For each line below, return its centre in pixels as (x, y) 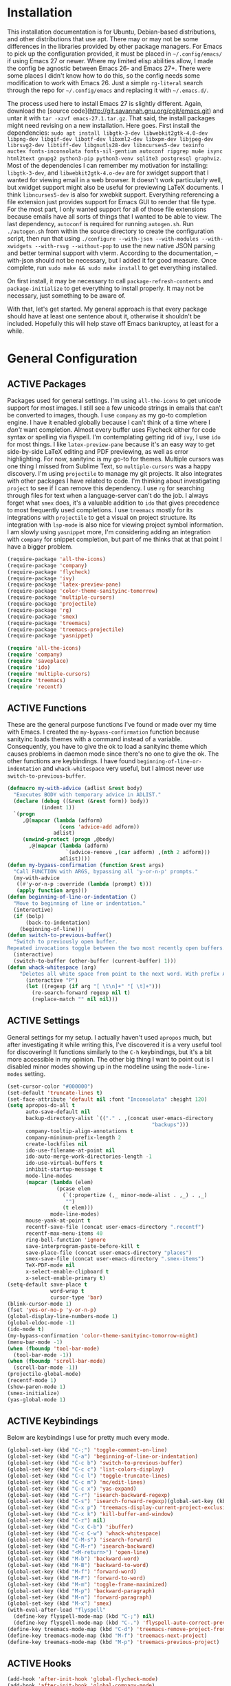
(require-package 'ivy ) (41, 578)
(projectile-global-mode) (44, 1374)
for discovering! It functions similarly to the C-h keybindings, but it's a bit (109, 1052)
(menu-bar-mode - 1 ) (35, 1342)
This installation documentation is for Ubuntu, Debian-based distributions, (112, 32)
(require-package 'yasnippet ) (51, 636)
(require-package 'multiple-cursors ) (61, 598)
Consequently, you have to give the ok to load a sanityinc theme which (107, 747)
